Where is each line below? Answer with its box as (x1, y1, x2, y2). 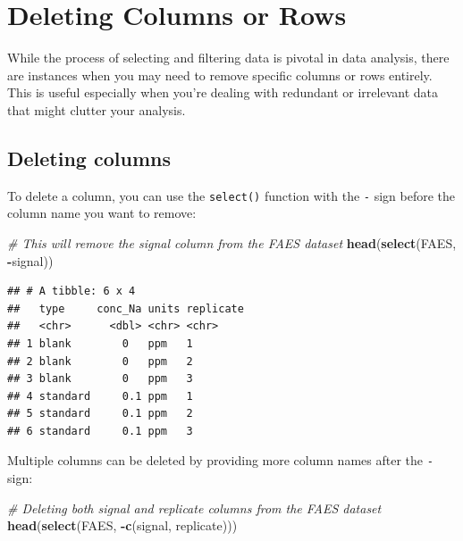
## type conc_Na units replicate (7, 302, 244, 315)
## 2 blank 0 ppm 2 (7, 354, 193, 368)
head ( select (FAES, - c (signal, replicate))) (7, 516, 238, 535)
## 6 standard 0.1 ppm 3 (7, 424, 193, 437)
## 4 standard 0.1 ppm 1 (7, 389, 193, 403)
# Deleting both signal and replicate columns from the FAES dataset (7, 498, 382, 517)
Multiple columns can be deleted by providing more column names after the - (7, 451, 434, 470)
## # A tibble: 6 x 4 (7, 285, 136, 298)
